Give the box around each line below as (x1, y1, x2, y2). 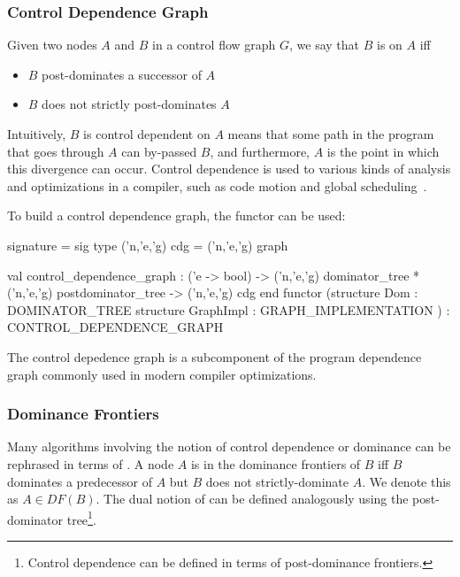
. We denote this (362, 472, 451, 490)
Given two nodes (7, 35, 97, 54)
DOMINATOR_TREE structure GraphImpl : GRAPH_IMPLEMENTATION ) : (7, 300, 450, 319)
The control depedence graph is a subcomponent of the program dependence (7, 347, 422, 365)
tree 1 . (66, 507, 96, 528)
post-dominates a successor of (42, 65, 202, 83)
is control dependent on (83, 125, 211, 142)
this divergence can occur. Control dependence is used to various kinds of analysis (7, 159, 451, 178)
